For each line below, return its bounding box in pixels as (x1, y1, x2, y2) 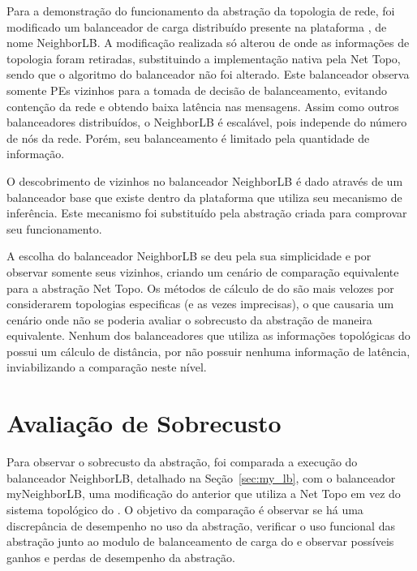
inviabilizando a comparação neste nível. (6, 358, 207, 376)
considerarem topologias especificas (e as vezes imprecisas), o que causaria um (6, 295, 394, 312)
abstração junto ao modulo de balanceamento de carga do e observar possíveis (6, 533, 394, 550)
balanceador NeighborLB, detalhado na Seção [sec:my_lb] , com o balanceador (6, 469, 396, 486)
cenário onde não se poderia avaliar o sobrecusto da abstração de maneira (6, 311, 372, 328)
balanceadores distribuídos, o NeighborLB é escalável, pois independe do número (6, 114, 407, 131)
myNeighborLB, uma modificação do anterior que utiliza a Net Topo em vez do (6, 485, 401, 502)
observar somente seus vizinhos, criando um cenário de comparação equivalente (6, 263, 399, 280)
